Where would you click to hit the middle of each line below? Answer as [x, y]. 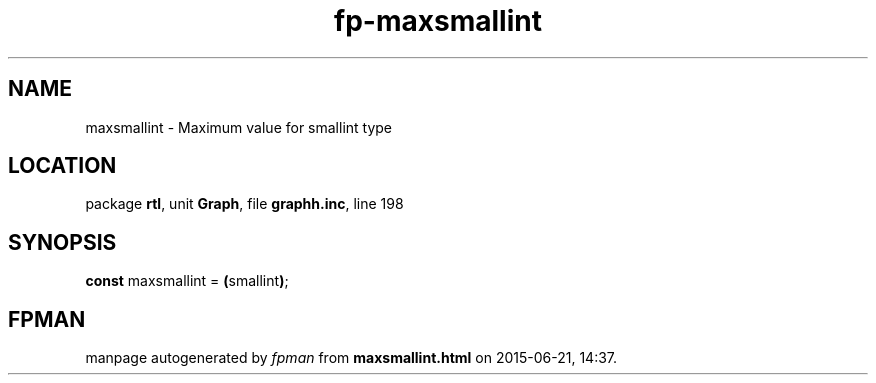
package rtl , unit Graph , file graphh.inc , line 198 [244, 204]
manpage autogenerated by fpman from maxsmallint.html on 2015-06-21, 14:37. [351, 358]
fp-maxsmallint [438, 21]
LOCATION [62, 166]
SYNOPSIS [62, 242]
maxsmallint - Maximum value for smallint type [239, 127]
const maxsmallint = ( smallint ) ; [187, 281]
